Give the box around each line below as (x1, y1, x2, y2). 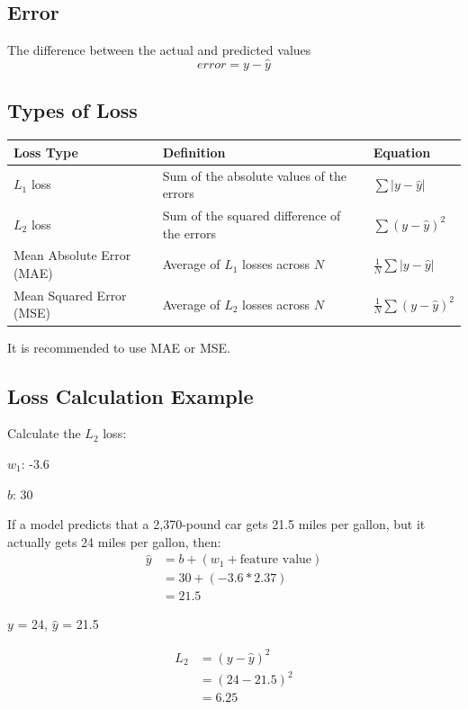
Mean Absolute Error (13, 246, 131, 265)
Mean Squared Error (13, 285, 127, 304)
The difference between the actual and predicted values (7, 40, 311, 59)
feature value (239, 553, 312, 567)
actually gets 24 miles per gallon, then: (7, 532, 221, 551)
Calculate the (7, 424, 81, 443)
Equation (373, 142, 431, 161)
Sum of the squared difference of (162, 206, 341, 224)
